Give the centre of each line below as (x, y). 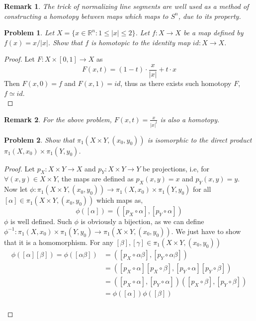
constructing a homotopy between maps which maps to (86, 16)
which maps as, (120, 200)
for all (202, 189)
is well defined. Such (41, 221)
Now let (16, 189)
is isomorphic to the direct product (200, 139)
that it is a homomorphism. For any (59, 242)
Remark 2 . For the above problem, (58, 119)
